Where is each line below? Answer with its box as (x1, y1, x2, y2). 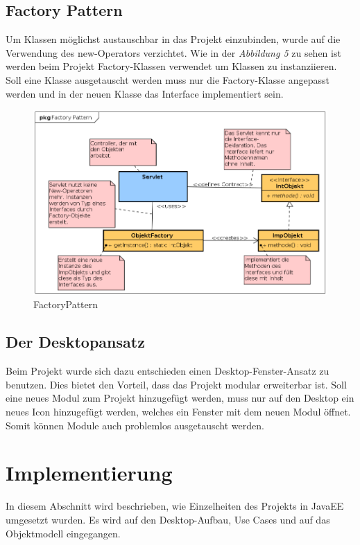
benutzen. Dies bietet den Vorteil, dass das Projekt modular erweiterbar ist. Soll (6, 377, 347, 391)
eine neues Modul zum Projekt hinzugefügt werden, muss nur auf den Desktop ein (6, 391, 354, 405)
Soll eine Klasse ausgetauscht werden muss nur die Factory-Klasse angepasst (6, 72, 329, 87)
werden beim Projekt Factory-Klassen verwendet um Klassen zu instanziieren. (6, 59, 337, 73)
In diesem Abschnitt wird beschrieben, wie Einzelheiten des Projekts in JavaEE (6, 499, 344, 513)
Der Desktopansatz (6, 331, 145, 352)
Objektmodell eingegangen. (6, 526, 121, 540)
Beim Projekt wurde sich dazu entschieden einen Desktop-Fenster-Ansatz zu (6, 364, 329, 378)
